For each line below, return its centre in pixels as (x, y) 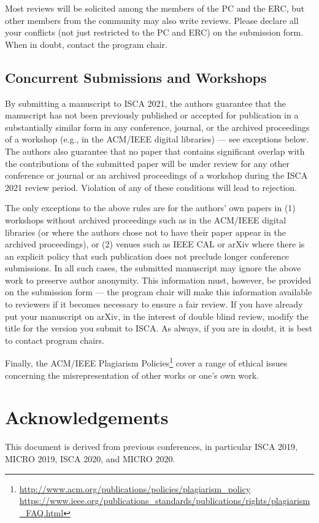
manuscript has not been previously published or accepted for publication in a (152, 115)
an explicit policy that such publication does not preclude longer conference (147, 256)
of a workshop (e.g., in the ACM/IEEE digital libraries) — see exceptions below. (157, 139)
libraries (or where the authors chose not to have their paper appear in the (145, 232)
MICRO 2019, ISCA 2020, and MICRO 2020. (90, 459)
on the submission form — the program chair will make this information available (159, 292)
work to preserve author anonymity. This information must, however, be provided (158, 280)
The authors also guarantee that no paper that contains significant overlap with (155, 151)
